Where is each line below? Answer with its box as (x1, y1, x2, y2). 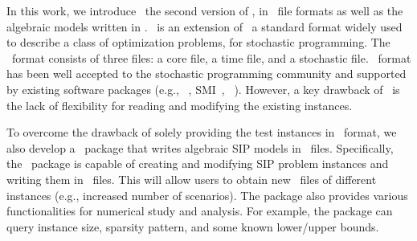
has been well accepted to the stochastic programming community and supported (6, 65, 407, 82)
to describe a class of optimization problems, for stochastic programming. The (6, 34, 390, 51)
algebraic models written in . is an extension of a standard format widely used (6, 18, 403, 35)
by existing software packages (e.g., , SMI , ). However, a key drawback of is (6, 80, 400, 97)
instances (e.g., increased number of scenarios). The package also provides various (6, 186, 408, 203)
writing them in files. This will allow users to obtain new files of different (6, 170, 377, 187)
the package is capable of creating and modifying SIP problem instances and (6, 155, 389, 172)
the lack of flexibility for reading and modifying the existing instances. (6, 96, 353, 113)
